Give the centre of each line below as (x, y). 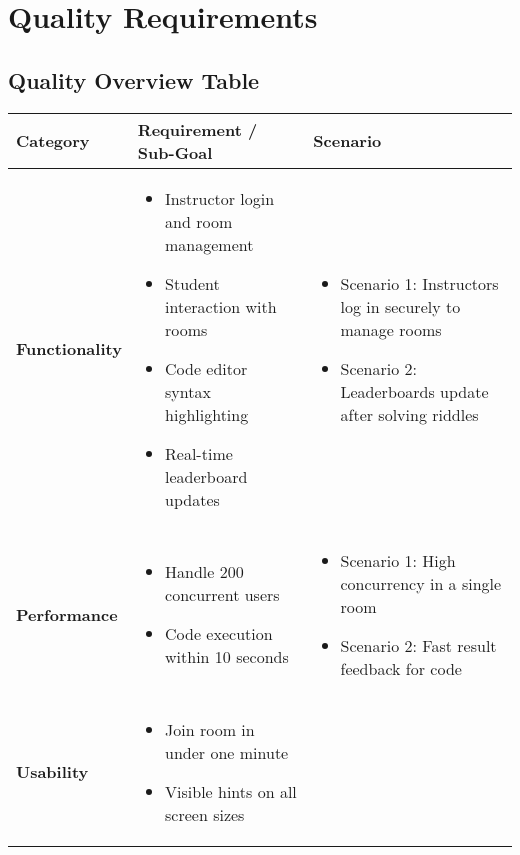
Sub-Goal (175, 152)
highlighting (207, 414)
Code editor (206, 368)
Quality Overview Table (134, 79)
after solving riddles (409, 414)
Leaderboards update (414, 391)
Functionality (69, 349)
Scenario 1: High (398, 560)
